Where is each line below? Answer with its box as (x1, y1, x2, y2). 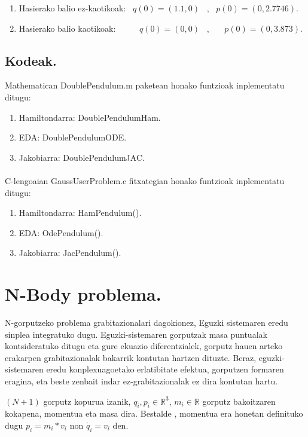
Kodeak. (5, 51, 57, 69)
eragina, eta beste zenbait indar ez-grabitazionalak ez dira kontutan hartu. (5, 375, 278, 387)
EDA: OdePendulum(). (19, 226, 103, 239)
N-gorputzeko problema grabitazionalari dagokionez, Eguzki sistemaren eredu (5, 316, 288, 329)
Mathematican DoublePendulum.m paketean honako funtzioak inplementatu (5, 79, 285, 91)
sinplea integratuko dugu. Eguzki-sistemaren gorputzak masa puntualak (5, 328, 267, 340)
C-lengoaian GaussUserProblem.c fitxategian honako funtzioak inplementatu (5, 174, 285, 187)
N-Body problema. (5, 282, 161, 306)
